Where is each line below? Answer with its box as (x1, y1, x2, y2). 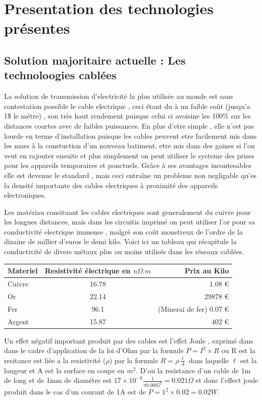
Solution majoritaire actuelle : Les (4, 52, 186, 68)
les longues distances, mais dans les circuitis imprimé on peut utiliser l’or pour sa (4, 216, 255, 227)
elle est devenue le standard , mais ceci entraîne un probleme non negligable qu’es (4, 169, 257, 180)
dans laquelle (188, 355, 229, 365)
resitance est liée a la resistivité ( (4, 355, 106, 365)
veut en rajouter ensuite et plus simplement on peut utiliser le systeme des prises (4, 150, 254, 160)
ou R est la (221, 345, 255, 356)
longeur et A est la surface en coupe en (4, 365, 125, 375)
